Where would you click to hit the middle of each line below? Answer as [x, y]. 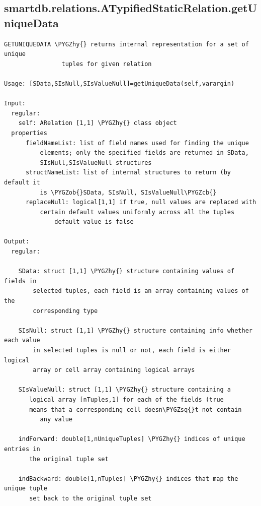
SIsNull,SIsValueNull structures [96, 163]
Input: [15, 104]
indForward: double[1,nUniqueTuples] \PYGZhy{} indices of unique [132, 439]
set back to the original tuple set [91, 498]
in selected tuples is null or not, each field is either [132, 350]
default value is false [94, 222]
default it [22, 182]
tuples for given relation [107, 64]
